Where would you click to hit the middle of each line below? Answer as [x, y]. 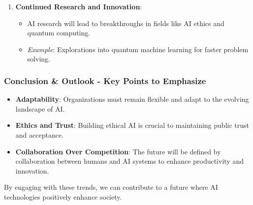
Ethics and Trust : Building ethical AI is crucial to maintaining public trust [132, 125]
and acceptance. [40, 134]
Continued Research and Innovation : [79, 6]
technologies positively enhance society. [63, 196]
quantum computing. [59, 33]
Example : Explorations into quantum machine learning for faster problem [138, 49]
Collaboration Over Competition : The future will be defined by [118, 151]
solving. [39, 59]
